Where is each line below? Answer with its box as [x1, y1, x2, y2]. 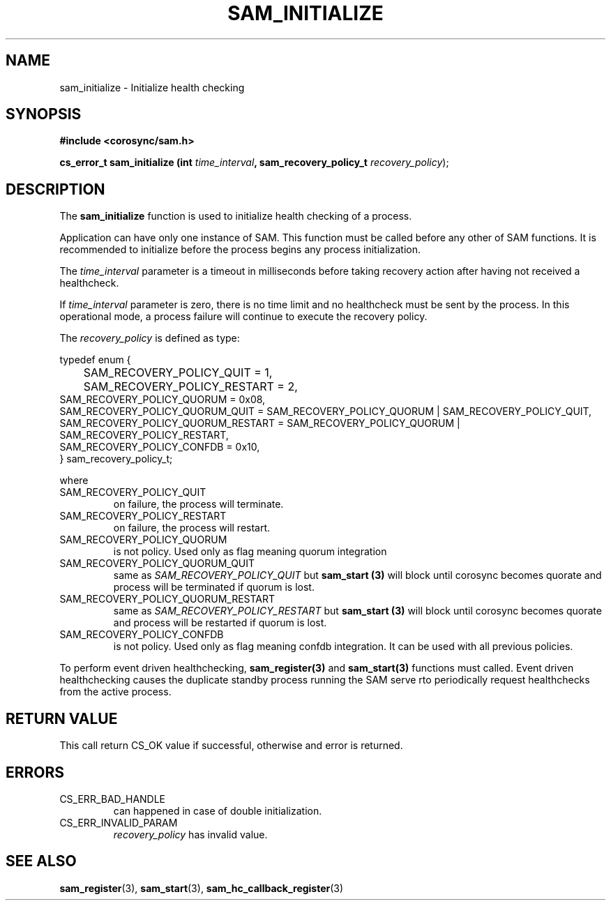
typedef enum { [59, 354, 131, 366]
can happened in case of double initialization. [113, 804, 322, 817]
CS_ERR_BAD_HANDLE [59, 792, 166, 805]
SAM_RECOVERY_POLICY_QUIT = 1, [83, 365, 273, 380]
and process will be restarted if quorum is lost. [113, 617, 327, 629]
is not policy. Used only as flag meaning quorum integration [113, 545, 387, 558]
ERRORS [6, 763, 65, 781]
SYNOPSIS [6, 105, 82, 123]
